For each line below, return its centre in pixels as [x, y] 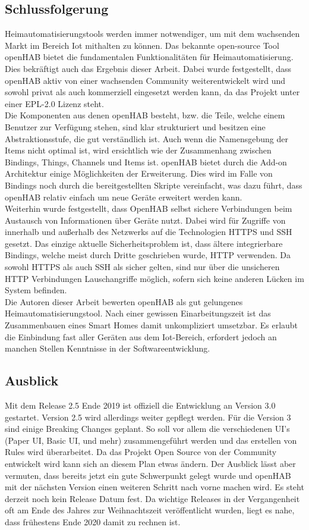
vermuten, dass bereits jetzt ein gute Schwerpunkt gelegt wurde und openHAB [148, 475]
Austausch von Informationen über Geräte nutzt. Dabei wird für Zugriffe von [145, 220]
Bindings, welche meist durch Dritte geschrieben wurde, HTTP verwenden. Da [148, 255]
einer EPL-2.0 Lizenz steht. [54, 103]
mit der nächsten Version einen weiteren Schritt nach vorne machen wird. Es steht [154, 487]
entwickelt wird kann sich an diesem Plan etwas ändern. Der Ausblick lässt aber [150, 463]
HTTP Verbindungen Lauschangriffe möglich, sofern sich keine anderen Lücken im [154, 278]
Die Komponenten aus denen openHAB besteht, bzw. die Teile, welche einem [145, 115]
